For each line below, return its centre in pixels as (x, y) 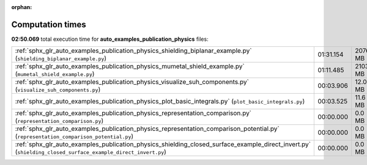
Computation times (49, 24)
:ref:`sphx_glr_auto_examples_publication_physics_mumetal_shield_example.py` (130, 66)
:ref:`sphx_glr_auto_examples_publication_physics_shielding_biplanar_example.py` (133, 51)
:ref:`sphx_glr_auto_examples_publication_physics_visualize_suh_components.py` (132, 82)
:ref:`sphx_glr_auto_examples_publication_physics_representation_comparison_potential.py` (147, 129)
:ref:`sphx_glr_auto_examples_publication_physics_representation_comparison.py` (133, 113)
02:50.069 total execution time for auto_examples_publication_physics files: (110, 39)
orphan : (22, 7)
